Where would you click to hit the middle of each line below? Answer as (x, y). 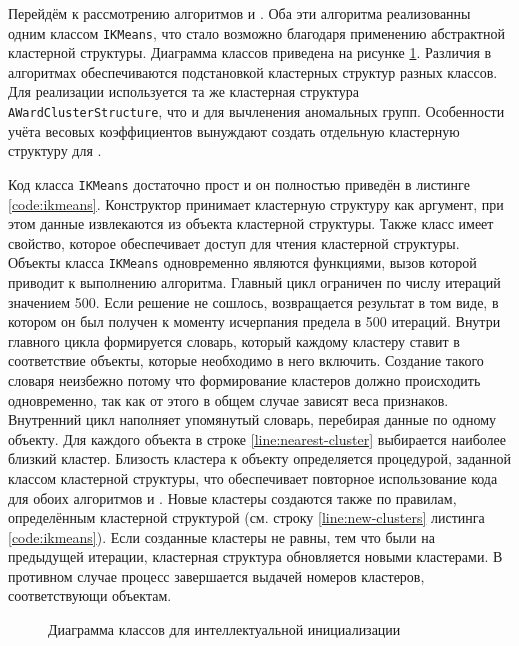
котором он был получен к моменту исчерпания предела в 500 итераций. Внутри (254, 321)
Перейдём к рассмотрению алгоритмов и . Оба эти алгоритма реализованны (239, 13)
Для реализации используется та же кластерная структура (183, 91)
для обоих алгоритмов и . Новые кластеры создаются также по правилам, (232, 497)
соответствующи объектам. (90, 595)
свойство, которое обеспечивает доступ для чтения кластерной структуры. (234, 242)
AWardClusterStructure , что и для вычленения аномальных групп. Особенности (256, 111)
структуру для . (55, 150)
